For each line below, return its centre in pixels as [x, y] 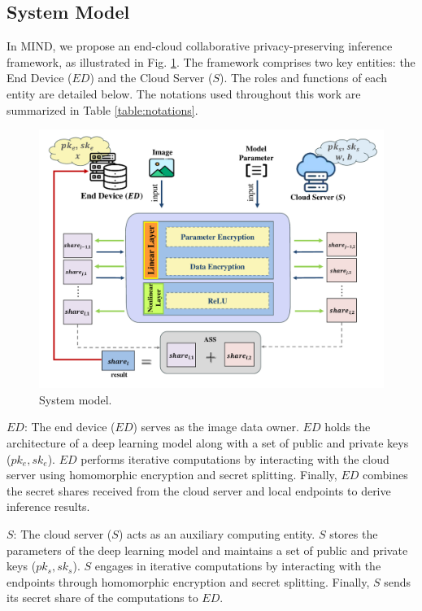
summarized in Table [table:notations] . [102, 109]
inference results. [48, 506]
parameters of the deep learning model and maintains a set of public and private [207, 550]
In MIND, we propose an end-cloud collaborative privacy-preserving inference [200, 46]
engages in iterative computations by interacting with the [238, 566]
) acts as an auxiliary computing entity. [217, 533]
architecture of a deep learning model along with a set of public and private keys [208, 442]
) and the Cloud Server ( [151, 78]
